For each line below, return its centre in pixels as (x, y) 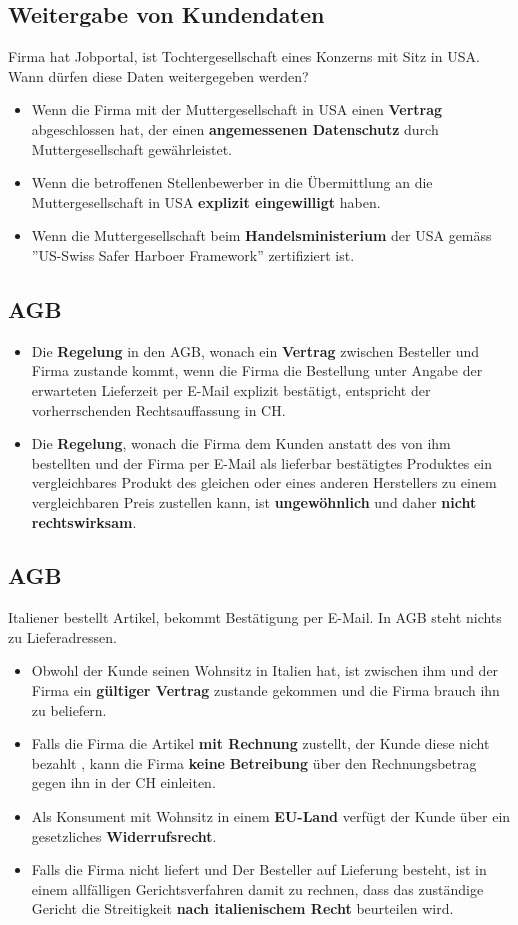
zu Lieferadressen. (62, 636)
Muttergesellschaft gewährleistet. (131, 148)
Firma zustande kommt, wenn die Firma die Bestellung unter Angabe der (257, 370)
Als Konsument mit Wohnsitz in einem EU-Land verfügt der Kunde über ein (271, 816)
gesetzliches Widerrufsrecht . (124, 835)
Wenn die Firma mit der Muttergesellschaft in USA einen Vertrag (237, 109)
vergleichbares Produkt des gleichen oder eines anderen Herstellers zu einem (264, 482)
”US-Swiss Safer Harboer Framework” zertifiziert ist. (193, 254)
